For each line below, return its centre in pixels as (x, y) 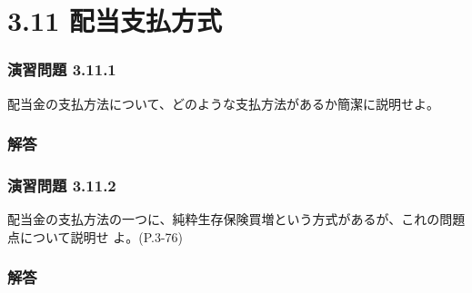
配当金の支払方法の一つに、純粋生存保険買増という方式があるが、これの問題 (236, 219)
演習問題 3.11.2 (62, 185)
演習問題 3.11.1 (62, 69)
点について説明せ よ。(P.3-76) (95, 236)
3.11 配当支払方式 (115, 20)
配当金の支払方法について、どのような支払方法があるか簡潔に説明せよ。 (223, 103)
